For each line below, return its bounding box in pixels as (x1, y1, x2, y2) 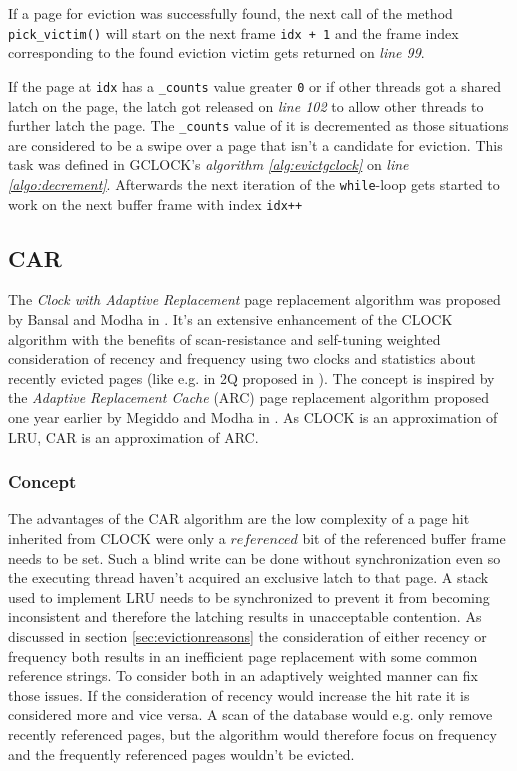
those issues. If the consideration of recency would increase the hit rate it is (8, 684, 470, 705)
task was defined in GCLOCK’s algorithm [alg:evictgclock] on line (8, 154, 409, 175)
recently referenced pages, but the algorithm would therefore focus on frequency (8, 723, 497, 744)
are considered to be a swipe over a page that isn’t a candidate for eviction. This (8, 134, 503, 155)
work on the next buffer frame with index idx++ (8, 193, 303, 214)
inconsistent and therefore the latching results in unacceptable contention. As (8, 606, 482, 627)
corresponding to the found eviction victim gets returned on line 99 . (8, 42, 425, 63)
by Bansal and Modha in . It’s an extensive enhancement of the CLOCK (8, 309, 453, 330)
